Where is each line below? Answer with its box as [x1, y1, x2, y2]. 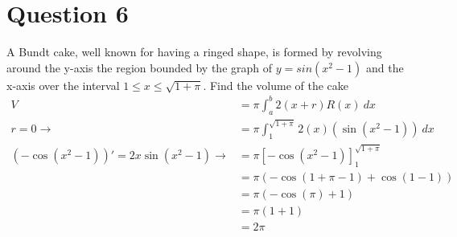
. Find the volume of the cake [203, 76, 349, 93]
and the [366, 59, 404, 76]
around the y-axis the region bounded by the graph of [6, 59, 273, 76]
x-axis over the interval [6, 76, 120, 93]
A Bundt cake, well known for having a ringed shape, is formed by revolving [6, 43, 382, 60]
